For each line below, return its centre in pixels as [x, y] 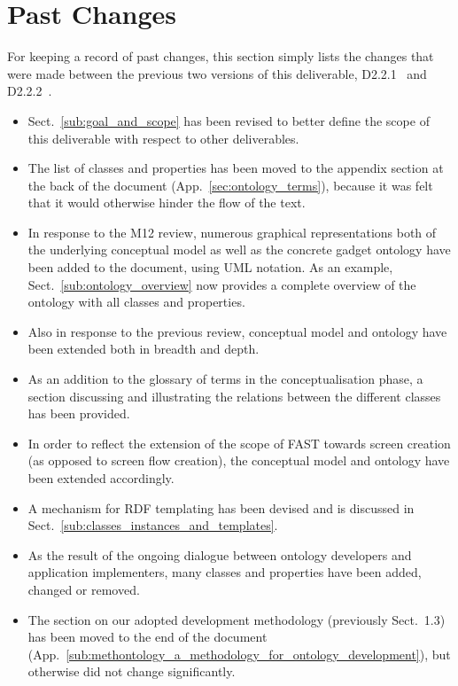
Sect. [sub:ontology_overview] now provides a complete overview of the [222, 284]
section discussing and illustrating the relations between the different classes [234, 396]
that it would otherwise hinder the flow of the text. [167, 203]
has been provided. [79, 413]
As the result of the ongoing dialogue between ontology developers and [220, 554]
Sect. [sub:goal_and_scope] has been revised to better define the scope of [229, 120]
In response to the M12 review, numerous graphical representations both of [232, 232]
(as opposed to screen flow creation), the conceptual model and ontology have [239, 460]
